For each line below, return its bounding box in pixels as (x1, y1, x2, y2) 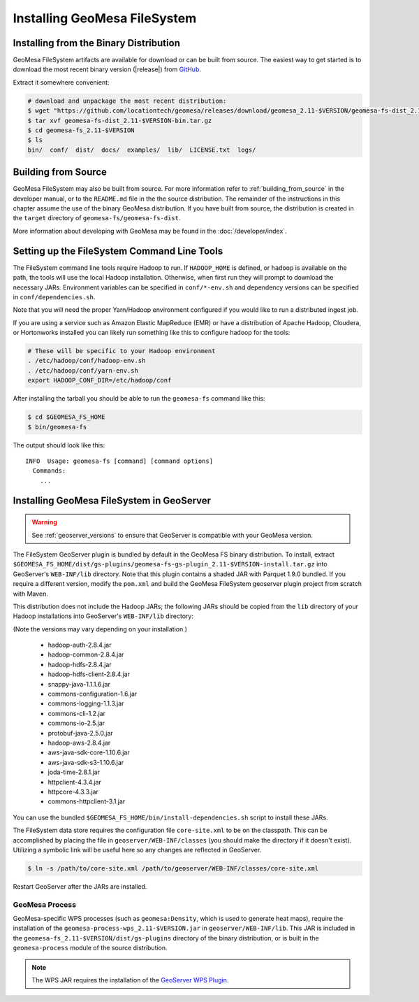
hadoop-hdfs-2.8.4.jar (47, 660, 112, 668)
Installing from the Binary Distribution (13, 37, 181, 49)
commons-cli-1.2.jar (47, 709, 106, 717)
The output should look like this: (13, 441, 105, 449)
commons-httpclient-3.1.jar (47, 797, 126, 806)
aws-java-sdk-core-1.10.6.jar (47, 748, 130, 757)
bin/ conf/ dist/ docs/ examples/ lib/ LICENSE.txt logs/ (27, 145, 256, 154)
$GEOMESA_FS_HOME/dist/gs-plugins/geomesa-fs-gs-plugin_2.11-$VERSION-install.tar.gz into (13, 560, 328, 568)
